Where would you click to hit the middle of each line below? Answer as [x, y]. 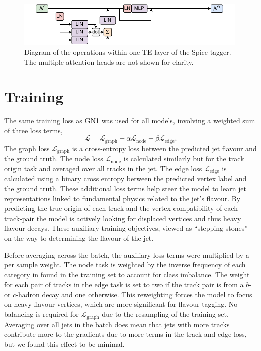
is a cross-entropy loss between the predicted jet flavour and [164, 148]
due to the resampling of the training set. [165, 314]
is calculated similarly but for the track [184, 158]
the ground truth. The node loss [54, 158]
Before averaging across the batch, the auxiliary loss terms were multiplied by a [127, 255]
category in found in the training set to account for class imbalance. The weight [127, 274]
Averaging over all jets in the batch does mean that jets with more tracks [117, 324]
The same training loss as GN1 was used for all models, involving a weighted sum [130, 121]
